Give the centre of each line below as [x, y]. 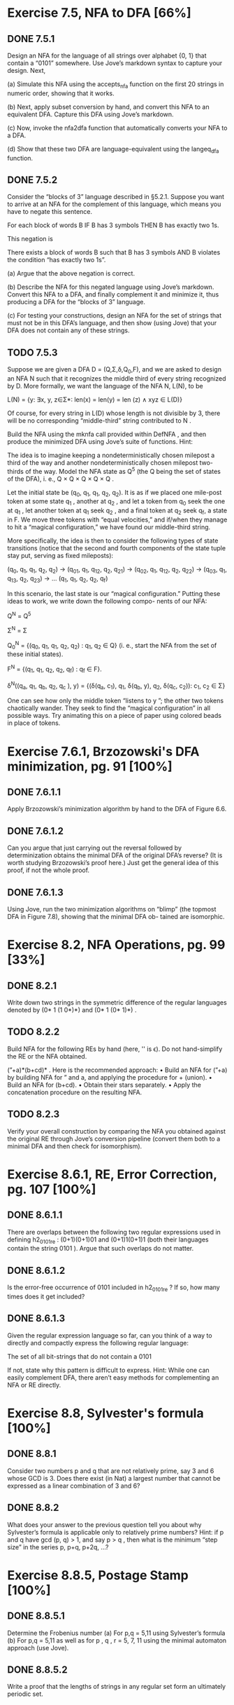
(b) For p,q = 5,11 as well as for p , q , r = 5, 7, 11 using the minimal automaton [117, 1640]
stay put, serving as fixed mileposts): [60, 556]
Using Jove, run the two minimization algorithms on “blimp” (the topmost [112, 909]
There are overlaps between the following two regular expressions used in [114, 1232]
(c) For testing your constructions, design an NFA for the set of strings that [115, 315]
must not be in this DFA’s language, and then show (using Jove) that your [112, 323]
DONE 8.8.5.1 [36, 1616]
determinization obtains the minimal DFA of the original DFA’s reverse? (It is [115, 855]
